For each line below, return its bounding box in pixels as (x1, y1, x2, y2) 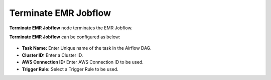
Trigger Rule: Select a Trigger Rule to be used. (22, 66, 119, 72)
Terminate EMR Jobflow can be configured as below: (9, 34, 120, 40)
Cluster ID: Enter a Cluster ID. (22, 52, 83, 58)
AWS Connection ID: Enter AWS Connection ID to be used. (22, 59, 144, 65)
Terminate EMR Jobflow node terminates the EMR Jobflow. (9, 25, 132, 31)
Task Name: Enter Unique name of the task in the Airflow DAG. (22, 45, 152, 51)
